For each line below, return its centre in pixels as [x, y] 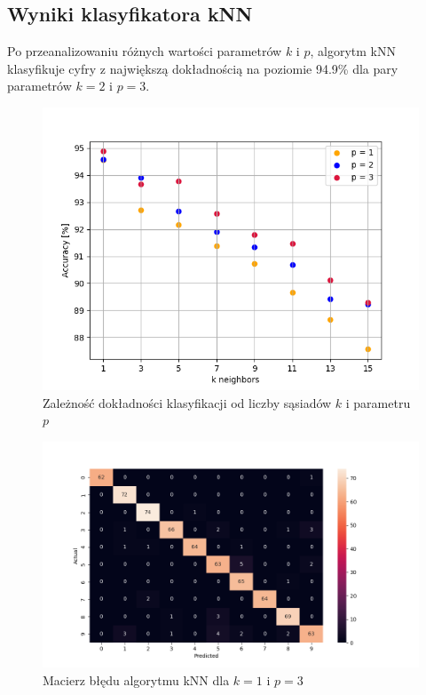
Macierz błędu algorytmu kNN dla [136, 679]
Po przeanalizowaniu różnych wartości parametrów [145, 51]
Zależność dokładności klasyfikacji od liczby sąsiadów [187, 402]
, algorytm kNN [353, 51]
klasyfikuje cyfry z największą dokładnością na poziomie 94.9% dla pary [203, 68]
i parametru [378, 402]
